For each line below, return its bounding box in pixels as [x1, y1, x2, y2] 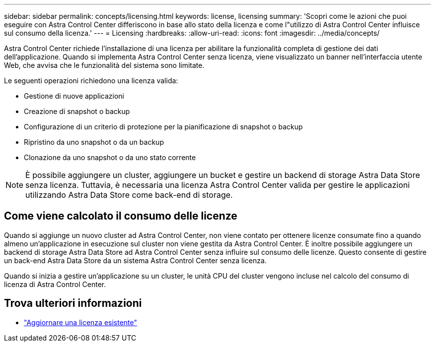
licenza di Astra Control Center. [4, 280, 106, 288]
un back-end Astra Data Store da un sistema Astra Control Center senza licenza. [4, 256, 267, 265]
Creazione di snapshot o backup [24, 107, 130, 115]
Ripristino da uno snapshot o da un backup [24, 138, 164, 146]
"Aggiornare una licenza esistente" [24, 318, 138, 327]
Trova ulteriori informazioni [4, 297, 142, 310]
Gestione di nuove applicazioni [24, 92, 124, 100]
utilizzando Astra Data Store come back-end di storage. [25, 190, 233, 200]
